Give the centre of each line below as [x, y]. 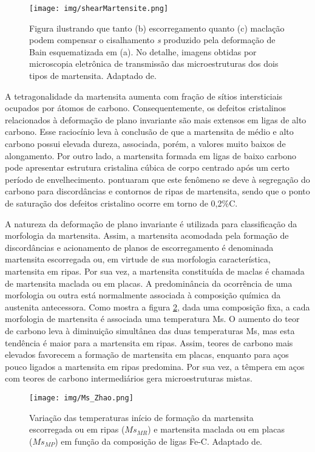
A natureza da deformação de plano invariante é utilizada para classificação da [151, 223]
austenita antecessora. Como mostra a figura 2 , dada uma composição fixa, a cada [157, 306]
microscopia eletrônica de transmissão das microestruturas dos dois [154, 63]
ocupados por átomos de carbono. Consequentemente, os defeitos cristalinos [146, 108]
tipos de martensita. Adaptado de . [93, 76]
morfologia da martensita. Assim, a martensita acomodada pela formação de [147, 235]
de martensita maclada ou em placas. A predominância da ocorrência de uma [149, 283]
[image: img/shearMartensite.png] [99, 9]
